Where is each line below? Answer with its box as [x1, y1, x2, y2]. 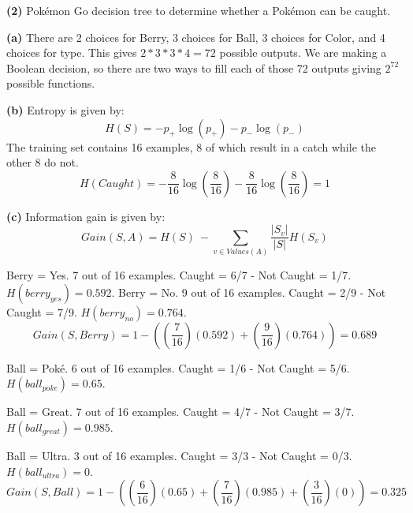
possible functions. [6, 75, 95, 92]
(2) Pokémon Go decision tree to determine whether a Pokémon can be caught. [6, 2, 391, 18]
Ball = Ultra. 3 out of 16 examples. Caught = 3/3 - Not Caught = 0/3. [6, 447, 352, 463]
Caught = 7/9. [6, 303, 77, 320]
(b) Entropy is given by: [6, 101, 125, 118]
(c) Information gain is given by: [6, 208, 166, 224]
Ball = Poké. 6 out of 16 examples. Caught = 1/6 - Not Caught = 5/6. [6, 359, 350, 376]
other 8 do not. [6, 154, 79, 170]
